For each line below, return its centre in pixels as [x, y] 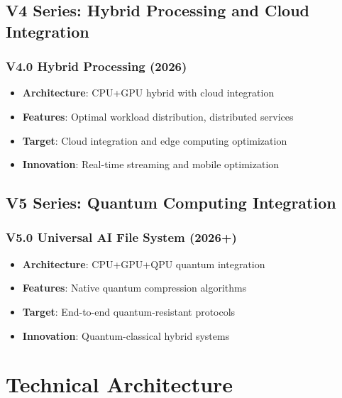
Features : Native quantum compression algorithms [134, 288]
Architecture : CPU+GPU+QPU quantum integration [144, 264]
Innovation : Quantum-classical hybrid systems [126, 335]
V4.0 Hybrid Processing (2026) [96, 66]
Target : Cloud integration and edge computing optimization [155, 140]
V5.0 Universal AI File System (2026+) [121, 237]
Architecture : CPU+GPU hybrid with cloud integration [148, 93]
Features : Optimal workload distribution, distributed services [158, 116]
